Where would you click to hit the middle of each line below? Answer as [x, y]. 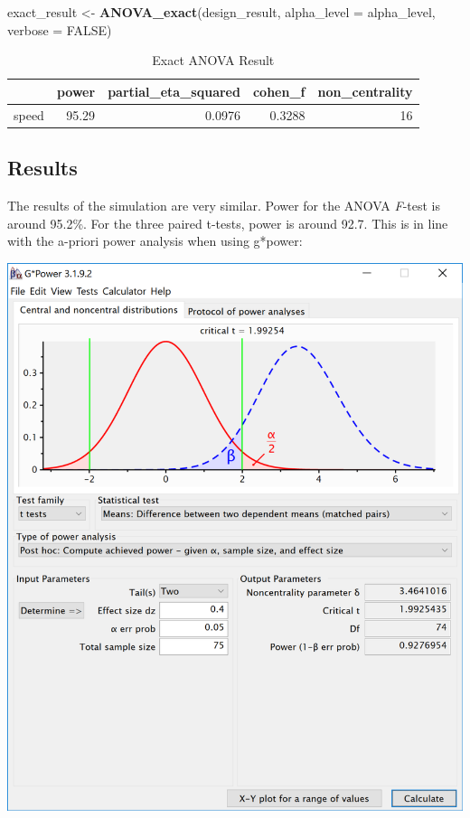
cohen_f [279, 91]
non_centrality [365, 91]
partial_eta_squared [174, 91]
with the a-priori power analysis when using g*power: [155, 241]
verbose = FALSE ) [60, 29]
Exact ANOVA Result [213, 60]
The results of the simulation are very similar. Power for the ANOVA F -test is [224, 205]
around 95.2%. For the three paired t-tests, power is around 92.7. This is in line [228, 223]
